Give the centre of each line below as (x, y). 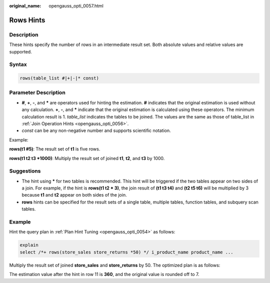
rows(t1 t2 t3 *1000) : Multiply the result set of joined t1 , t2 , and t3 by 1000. (87, 158)
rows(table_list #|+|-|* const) (59, 78)
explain (29, 245)
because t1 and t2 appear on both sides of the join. (74, 195)
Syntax (18, 64)
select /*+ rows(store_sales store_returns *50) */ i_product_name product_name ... (126, 252)
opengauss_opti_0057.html (76, 6)
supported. (20, 51)
